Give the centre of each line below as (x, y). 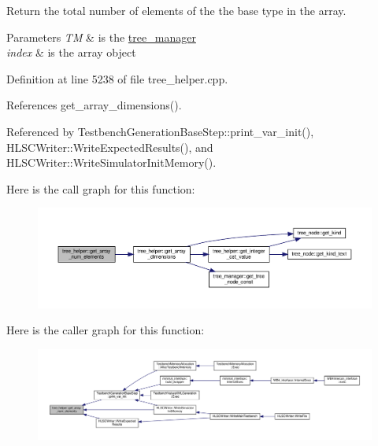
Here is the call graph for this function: (101, 188)
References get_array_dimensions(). (94, 105)
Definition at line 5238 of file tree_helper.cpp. (117, 78)
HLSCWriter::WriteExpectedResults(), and (110, 147)
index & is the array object (71, 52)
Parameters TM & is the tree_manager (101, 37)
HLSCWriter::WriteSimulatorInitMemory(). (111, 162)
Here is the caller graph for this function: (106, 330)
